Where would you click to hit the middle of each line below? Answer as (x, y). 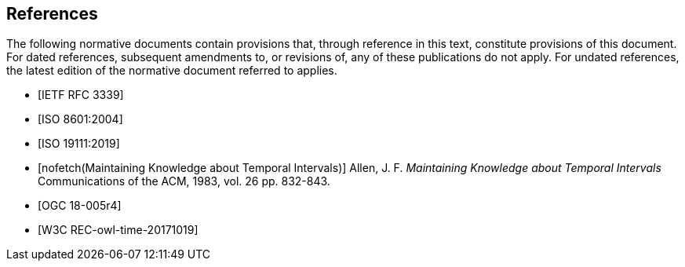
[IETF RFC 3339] (81, 95)
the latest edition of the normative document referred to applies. (172, 71)
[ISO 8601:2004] (80, 119)
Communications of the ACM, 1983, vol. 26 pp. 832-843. (184, 181)
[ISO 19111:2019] (79, 144)
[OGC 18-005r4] (80, 206)
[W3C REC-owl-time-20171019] (118, 230)
